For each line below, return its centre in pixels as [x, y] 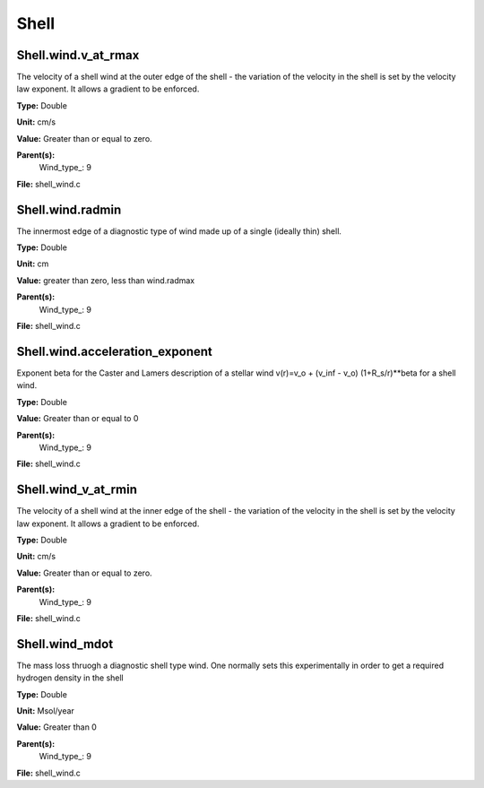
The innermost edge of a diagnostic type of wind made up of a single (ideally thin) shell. [179, 231]
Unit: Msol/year [46, 711]
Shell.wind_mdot [65, 644]
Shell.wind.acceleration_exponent [114, 351]
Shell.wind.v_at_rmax [78, 55]
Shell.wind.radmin [69, 209]
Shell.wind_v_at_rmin [77, 490]
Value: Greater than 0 [57, 727]
